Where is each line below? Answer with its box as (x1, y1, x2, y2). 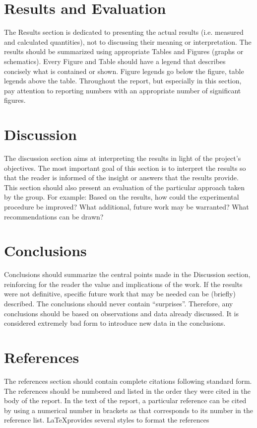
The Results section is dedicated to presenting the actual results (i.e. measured (4, 27, 244, 37)
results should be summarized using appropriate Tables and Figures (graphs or (4, 46, 244, 57)
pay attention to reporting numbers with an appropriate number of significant (4, 85, 241, 95)
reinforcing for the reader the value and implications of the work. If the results (4, 279, 243, 289)
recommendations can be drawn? (4, 211, 104, 221)
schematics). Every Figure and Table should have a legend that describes (4, 56, 226, 66)
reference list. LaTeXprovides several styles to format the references (4, 415, 209, 425)
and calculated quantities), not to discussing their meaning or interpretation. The (4, 36, 252, 47)
